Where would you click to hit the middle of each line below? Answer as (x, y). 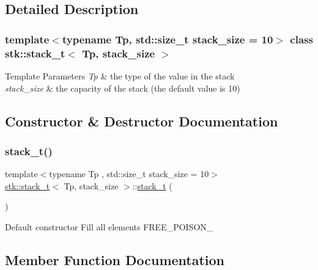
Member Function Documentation (115, 259)
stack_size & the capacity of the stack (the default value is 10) (123, 88)
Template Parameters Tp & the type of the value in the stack (120, 75)
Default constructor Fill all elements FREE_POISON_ (109, 226)
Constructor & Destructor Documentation (142, 121)
